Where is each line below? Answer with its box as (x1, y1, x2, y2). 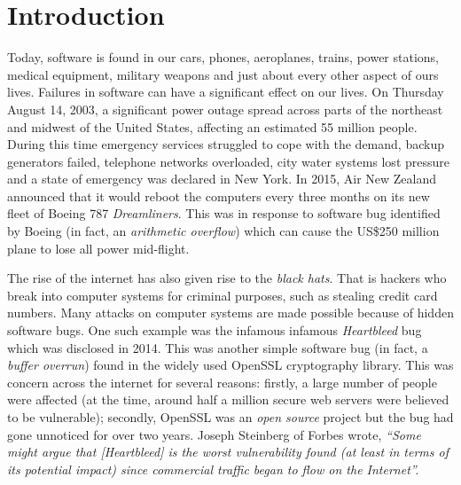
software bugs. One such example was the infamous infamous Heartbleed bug (7, 321, 422, 340)
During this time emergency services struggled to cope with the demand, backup (7, 135, 444, 153)
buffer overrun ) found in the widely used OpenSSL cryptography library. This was (7, 356, 454, 374)
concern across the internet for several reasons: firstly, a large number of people (7, 372, 437, 391)
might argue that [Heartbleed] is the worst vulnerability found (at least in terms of (7, 442, 449, 461)
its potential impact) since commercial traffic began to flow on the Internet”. (7, 459, 419, 478)
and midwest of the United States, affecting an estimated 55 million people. (7, 117, 418, 136)
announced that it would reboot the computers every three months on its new (7, 186, 430, 205)
